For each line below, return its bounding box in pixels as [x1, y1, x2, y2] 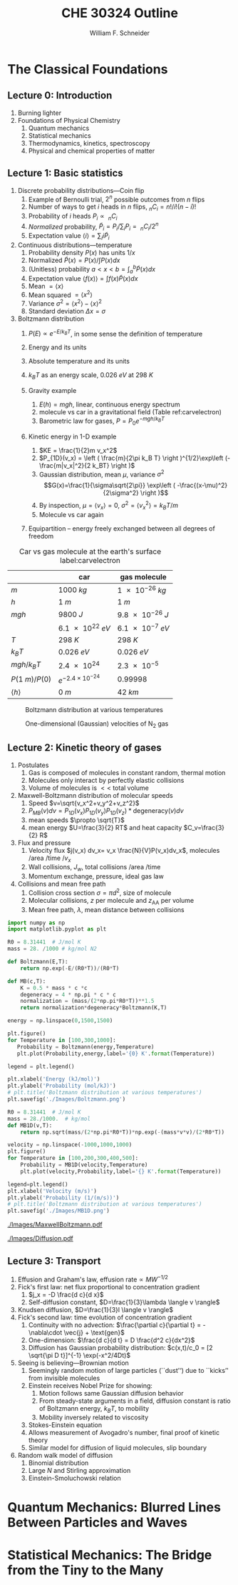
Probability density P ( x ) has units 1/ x [28, 249, 135, 257]
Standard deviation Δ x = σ [28, 306, 106, 315]
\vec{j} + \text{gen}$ [63, 1328, 125, 1336]
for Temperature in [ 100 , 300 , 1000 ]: [7, 1036, 116, 1044]
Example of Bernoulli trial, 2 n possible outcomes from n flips [28, 194, 205, 204]
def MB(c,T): [7, 977, 46, 985]
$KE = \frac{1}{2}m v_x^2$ [38, 446, 118, 454]
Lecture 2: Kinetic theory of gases [7, 741, 162, 754]
